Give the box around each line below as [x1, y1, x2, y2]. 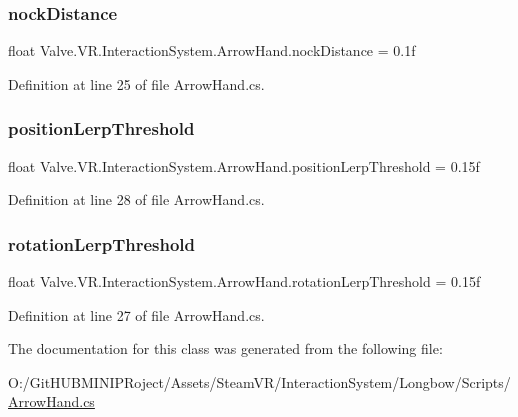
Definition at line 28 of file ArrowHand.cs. [8, 189, 265, 210]
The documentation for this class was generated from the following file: [8, 338, 443, 359]
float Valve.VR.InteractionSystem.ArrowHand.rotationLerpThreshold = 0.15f [8, 271, 481, 292]
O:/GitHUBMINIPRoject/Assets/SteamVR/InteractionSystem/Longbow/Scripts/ [8, 371, 511, 392]
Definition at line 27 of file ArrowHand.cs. [8, 304, 265, 325]
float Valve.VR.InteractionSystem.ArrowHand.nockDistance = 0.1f [8, 40, 416, 61]
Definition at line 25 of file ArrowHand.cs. [8, 73, 265, 94]
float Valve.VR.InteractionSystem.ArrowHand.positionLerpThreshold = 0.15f [8, 155, 480, 176]
